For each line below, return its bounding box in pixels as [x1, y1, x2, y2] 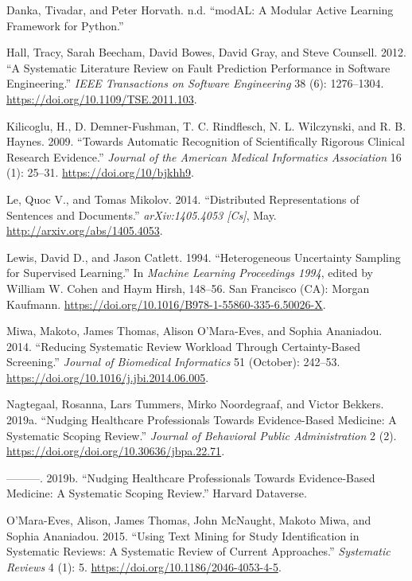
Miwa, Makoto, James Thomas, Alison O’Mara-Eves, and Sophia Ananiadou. [6, 322, 383, 339]
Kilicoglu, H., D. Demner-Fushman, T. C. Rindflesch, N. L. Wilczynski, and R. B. [6, 117, 406, 134]
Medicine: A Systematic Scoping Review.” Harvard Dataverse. [6, 485, 307, 501]
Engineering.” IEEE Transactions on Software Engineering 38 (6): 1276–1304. [6, 75, 384, 92]
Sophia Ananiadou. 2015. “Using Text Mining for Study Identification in [6, 527, 360, 544]
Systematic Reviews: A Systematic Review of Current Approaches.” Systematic [6, 543, 391, 560]
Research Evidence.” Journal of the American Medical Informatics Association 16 [6, 148, 402, 165]
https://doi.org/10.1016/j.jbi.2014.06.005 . [6, 368, 209, 385]
